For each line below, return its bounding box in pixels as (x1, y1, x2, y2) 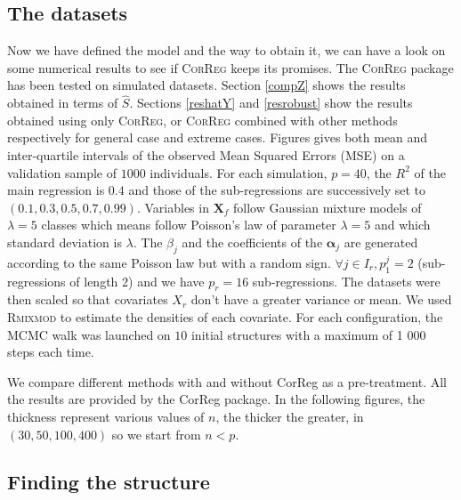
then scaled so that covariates (7, 290, 168, 309)
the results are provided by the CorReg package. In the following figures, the (7, 390, 425, 408)
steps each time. (7, 343, 94, 361)
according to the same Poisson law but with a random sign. (7, 253, 331, 271)
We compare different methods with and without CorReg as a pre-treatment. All (7, 372, 448, 391)
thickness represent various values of (7, 407, 205, 425)
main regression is (7, 181, 105, 199)
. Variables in (136, 198, 209, 216)
